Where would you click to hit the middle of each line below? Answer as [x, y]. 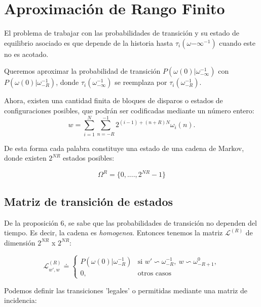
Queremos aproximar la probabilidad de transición [82, 71]
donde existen [25, 158]
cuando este [237, 42]
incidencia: [21, 300]
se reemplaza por [141, 82]
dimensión [20, 242]
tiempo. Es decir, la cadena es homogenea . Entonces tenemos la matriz [114, 233]
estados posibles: [89, 158]
